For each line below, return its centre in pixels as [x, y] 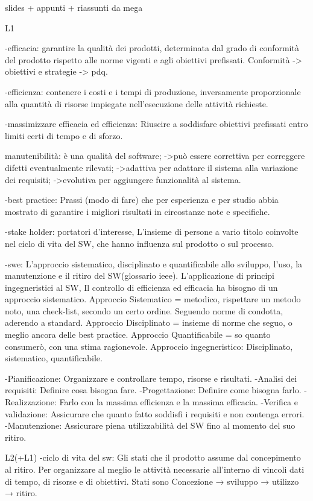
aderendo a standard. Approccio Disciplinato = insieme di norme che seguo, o [149, 322]
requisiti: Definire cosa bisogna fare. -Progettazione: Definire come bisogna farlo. [153, 390]
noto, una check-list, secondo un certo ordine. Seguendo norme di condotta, [144, 310]
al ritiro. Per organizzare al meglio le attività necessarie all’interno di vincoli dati [155, 469]
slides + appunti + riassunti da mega [74, 7]
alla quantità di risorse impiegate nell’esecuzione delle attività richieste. [137, 103]
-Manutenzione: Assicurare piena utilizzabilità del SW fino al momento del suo [150, 425]
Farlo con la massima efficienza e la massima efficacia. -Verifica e [179, 402]
